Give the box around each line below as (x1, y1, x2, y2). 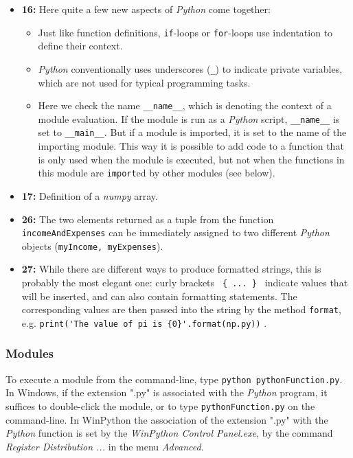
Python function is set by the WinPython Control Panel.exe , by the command (5, 426, 333, 440)
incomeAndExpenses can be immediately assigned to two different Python (21, 225, 330, 240)
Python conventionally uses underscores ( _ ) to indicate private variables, (38, 61, 343, 76)
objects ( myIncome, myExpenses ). (21, 238, 163, 253)
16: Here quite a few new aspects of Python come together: (21, 2, 271, 16)
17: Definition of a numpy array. (21, 188, 158, 203)
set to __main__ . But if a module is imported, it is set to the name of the (38, 125, 347, 139)
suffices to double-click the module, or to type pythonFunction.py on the (5, 399, 315, 413)
